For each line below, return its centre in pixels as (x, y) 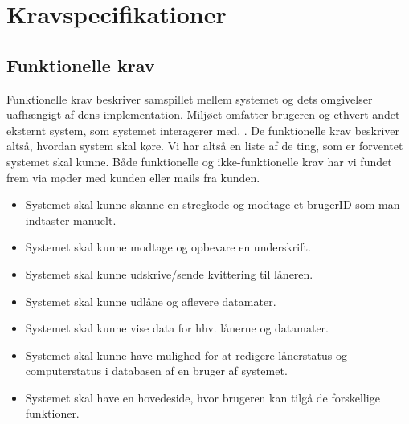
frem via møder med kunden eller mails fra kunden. (133, 177)
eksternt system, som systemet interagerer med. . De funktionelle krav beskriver (203, 130)
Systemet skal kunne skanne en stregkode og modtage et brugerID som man (213, 204)
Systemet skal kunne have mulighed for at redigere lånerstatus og (186, 355)
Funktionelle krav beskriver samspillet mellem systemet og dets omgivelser (190, 98)
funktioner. (52, 413)
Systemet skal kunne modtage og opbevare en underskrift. (168, 247)
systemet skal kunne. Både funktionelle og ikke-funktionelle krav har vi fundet (199, 161)
